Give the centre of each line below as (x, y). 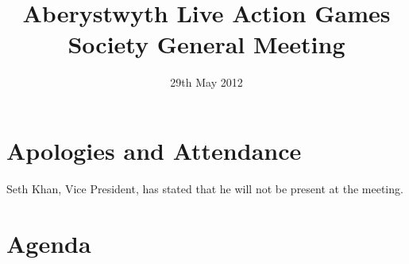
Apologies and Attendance (154, 150)
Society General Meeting (206, 44)
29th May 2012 (206, 82)
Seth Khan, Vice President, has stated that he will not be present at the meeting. (205, 188)
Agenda (49, 243)
